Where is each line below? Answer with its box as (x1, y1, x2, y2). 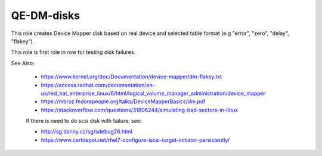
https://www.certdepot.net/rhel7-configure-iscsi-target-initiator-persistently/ (41, 136, 230, 144)
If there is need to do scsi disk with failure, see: (26, 117, 143, 125)
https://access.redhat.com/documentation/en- (41, 81, 155, 88)
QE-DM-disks (11, 9, 80, 22)
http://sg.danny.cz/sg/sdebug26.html (41, 128, 132, 135)
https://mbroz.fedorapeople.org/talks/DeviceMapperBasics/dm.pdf (41, 98, 206, 105)
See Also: (11, 59, 35, 66)
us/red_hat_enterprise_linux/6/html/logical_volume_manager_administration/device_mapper (41, 90, 266, 97)
